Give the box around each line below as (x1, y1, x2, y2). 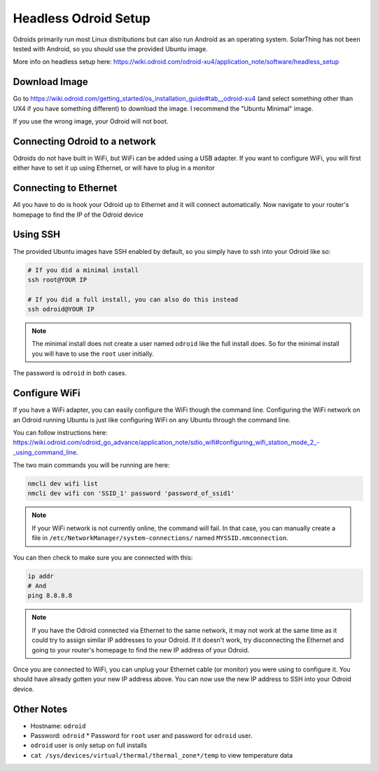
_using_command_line (13, 448, 77, 456)
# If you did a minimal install (27, 266, 139, 274)
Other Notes (13, 703, 68, 715)
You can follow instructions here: (13, 428, 108, 436)
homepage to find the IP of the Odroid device (13, 210, 143, 219)
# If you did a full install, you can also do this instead (27, 295, 239, 303)
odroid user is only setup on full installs (30, 741, 147, 750)
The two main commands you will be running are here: (13, 461, 170, 469)
